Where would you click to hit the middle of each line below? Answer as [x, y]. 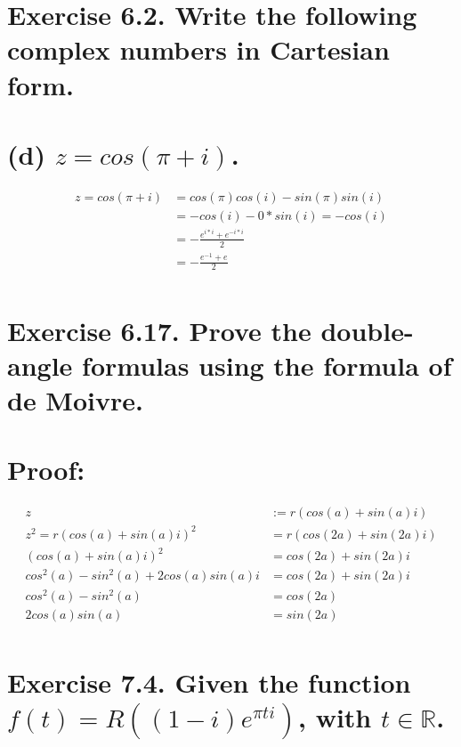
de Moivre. [75, 399]
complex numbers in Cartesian [198, 49]
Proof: [46, 470]
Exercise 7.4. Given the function [209, 682]
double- [367, 330]
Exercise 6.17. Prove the [159, 330]
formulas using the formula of [267, 365]
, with [335, 717]
